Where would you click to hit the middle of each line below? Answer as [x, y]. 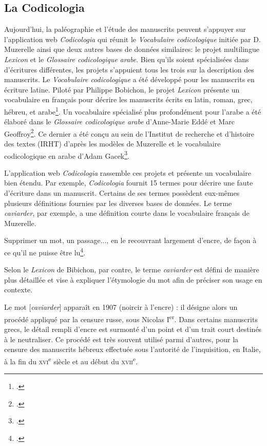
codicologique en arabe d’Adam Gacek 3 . [67, 155]
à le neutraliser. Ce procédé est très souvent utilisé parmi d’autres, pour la [121, 339]
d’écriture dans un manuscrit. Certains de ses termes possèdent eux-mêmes [122, 193]
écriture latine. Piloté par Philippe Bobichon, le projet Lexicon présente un [122, 89]
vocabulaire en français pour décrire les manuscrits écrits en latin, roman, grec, [128, 99]
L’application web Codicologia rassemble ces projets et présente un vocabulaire [128, 172]
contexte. [18, 290]
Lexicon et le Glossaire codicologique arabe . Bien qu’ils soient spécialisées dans [127, 59]
